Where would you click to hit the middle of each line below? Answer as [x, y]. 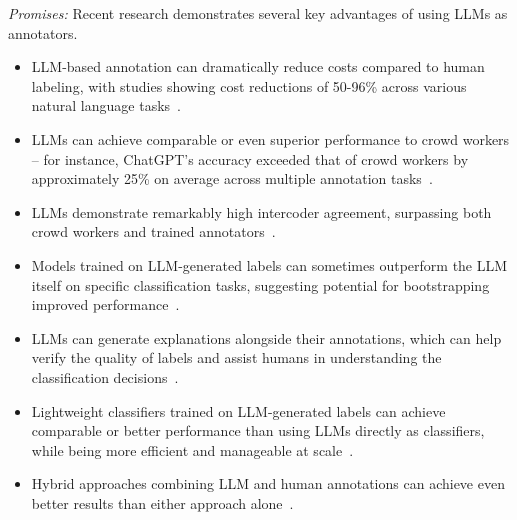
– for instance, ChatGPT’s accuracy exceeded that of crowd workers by [250, 158]
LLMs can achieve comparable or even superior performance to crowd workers [270, 138]
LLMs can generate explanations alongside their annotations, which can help [266, 337]
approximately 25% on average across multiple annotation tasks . [232, 178]
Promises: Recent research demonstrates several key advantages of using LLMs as [258, 13]
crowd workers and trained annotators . [153, 231]
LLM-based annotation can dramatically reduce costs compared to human [258, 66]
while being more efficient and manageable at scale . [192, 449]
